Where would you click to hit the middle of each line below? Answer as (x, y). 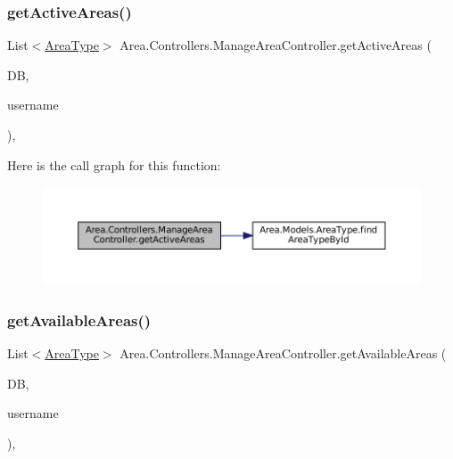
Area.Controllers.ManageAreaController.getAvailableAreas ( (283, 353)
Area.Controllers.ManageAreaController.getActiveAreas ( (276, 45)
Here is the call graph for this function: (114, 164)
